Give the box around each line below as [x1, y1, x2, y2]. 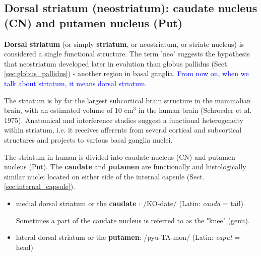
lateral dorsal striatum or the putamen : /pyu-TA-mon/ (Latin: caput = [16, 232, 240, 242]
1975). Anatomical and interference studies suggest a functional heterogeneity [4, 114, 243, 125]
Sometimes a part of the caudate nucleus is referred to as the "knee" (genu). [16, 215, 250, 225]
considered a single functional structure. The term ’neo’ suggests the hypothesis [4, 48, 250, 59]
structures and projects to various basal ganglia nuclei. [4, 134, 173, 145]
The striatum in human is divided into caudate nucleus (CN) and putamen [4, 151, 235, 162]
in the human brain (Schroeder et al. [138, 105, 252, 115]
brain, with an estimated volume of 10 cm [4, 105, 134, 115]
